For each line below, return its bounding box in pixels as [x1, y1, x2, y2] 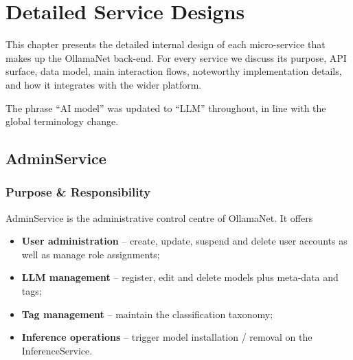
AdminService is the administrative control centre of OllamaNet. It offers [5, 210, 313, 225]
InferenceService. [21, 343, 93, 357]
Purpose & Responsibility [5, 183, 151, 201]
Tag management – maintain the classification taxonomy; [21, 306, 273, 321]
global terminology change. [5, 114, 119, 128]
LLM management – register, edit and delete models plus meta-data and [21, 270, 339, 284]
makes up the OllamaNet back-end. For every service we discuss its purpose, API [5, 50, 347, 65]
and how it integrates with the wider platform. [5, 77, 202, 91]
